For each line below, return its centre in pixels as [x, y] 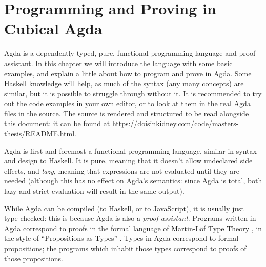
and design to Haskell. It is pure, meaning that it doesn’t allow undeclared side [128, 161]
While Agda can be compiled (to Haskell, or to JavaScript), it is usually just [124, 208]
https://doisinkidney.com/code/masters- [175, 123]
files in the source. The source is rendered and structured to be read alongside [127, 113]
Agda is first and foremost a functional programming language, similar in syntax [130, 150]
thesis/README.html [39, 133]
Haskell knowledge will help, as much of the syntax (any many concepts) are [124, 83]
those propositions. [34, 258]
